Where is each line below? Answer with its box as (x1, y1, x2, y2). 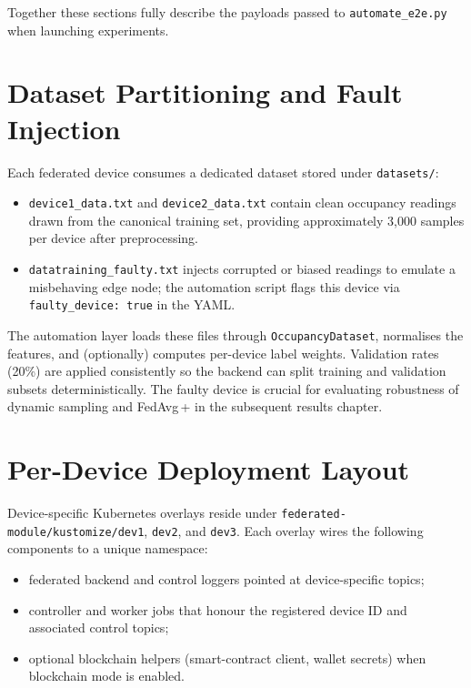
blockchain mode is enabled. (28, 666, 185, 685)
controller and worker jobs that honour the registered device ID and (28, 600, 407, 619)
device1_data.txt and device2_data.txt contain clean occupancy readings (28, 193, 456, 212)
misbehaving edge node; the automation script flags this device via (28, 277, 400, 296)
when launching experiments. (7, 20, 169, 39)
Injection (7, 109, 121, 147)
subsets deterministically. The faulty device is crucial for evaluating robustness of (7, 379, 459, 398)
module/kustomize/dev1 (7, 525, 145, 539)
